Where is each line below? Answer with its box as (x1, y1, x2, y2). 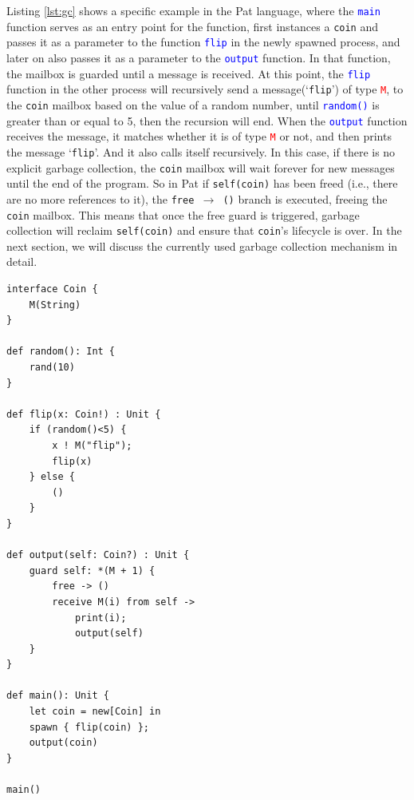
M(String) (29, 299, 81, 311)
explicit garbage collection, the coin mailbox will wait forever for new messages (6, 159, 395, 176)
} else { (29, 471, 75, 483)
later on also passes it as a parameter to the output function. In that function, (6, 49, 391, 65)
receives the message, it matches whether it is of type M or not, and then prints (6, 128, 392, 145)
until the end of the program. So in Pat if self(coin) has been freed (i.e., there (6, 175, 398, 192)
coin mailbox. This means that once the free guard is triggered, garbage (6, 206, 360, 223)
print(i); (74, 612, 127, 624)
